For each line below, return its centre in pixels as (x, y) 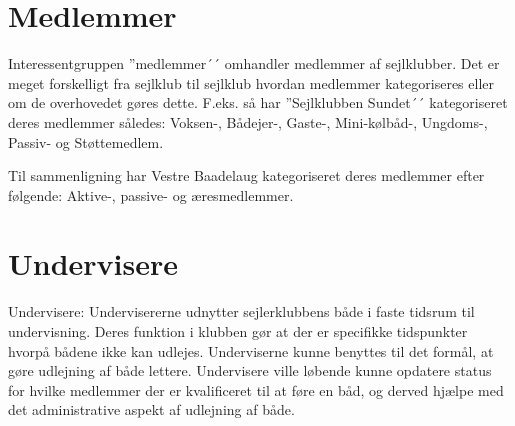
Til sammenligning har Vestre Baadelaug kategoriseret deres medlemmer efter (246, 175)
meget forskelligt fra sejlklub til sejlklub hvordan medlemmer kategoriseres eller (251, 82)
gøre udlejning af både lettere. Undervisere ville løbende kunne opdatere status (250, 370)
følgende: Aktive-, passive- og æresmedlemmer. (151, 194)
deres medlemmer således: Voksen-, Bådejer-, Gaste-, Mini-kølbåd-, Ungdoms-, (248, 121)
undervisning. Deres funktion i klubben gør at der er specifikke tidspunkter (238, 331)
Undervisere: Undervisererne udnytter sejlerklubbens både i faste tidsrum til (241, 311)
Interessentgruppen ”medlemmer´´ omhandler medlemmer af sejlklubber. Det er (254, 63)
